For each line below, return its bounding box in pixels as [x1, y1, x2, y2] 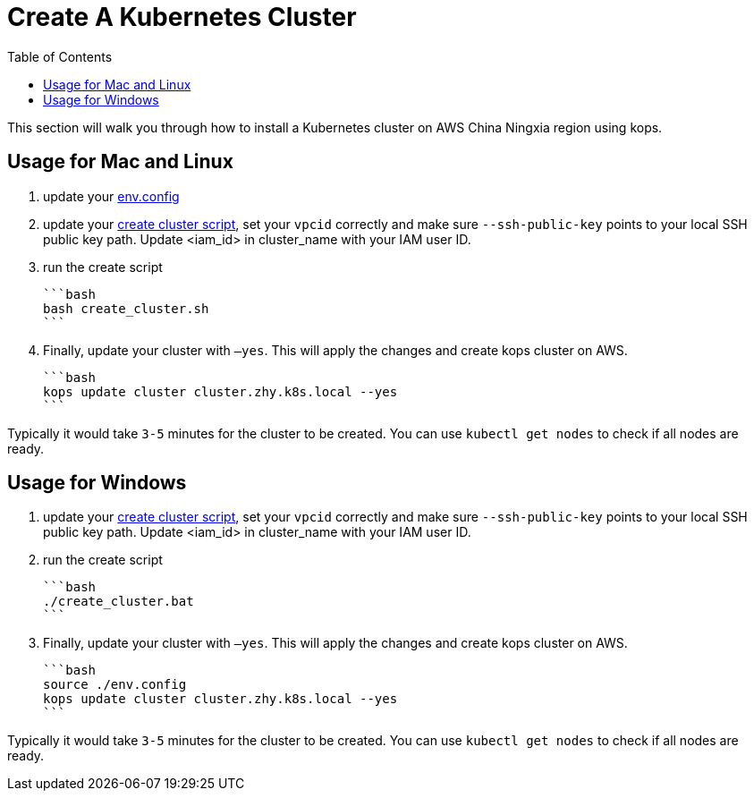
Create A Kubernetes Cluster [7, 2, 357, 32]
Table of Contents [7, 48, 113, 64]
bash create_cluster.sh [43, 301, 209, 316]
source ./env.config [43, 677, 187, 692]
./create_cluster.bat [43, 594, 194, 609]
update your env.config [43, 188, 180, 204]
